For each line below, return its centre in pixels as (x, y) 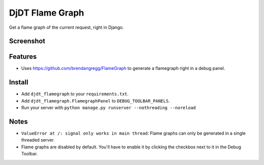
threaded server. (38, 140)
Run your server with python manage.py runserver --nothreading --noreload (109, 108)
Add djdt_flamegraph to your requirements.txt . (75, 94)
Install (19, 82)
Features (23, 57)
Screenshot (27, 41)
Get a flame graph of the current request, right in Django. (66, 27)
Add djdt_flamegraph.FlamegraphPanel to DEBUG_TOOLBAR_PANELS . (96, 101)
